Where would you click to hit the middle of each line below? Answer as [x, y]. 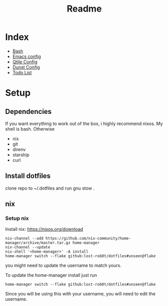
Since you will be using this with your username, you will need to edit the [80, 294]
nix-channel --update [28, 248]
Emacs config [27, 56]
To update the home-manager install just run [51, 275]
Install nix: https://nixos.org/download [44, 229]
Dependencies [28, 111]
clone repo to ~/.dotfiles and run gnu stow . [50, 188]
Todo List [22, 72]
